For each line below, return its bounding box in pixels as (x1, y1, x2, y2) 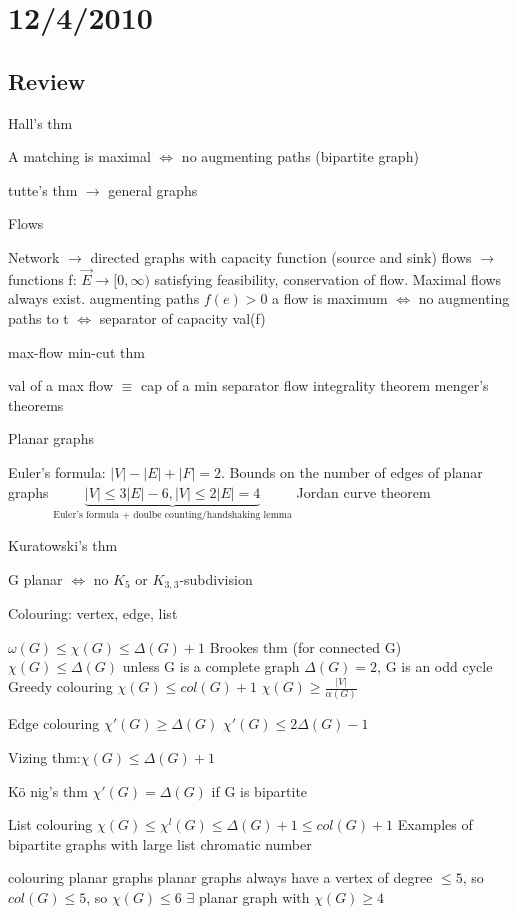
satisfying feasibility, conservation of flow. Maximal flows (154, 268, 502, 289)
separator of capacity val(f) (99, 307, 266, 328)
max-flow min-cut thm (8, 341, 145, 362)
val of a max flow (8, 375, 113, 396)
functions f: (8, 268, 77, 289)
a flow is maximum (272, 288, 388, 309)
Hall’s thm (8, 112, 73, 133)
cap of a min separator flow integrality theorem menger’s (140, 375, 489, 396)
